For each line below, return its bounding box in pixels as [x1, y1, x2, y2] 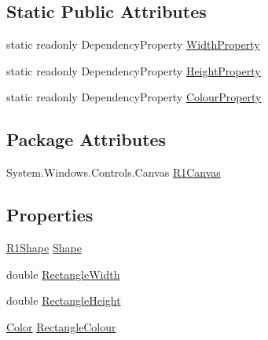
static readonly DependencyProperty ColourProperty [6, 89, 262, 105]
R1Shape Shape [6, 239, 82, 255]
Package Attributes [6, 127, 167, 152]
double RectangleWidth [6, 265, 120, 282]
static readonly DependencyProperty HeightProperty [6, 62, 261, 79]
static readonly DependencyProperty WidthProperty [6, 36, 260, 53]
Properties [6, 203, 94, 227]
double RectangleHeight [6, 292, 121, 309]
